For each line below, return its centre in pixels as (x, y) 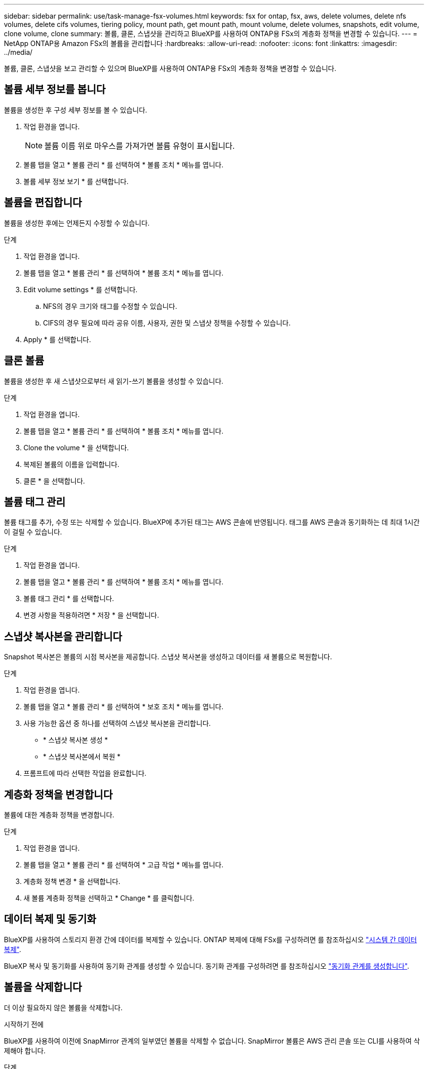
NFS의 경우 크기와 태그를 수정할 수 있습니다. (110, 306)
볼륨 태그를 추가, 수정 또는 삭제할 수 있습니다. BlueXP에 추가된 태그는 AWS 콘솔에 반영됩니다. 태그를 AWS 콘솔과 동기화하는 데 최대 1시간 (212, 522)
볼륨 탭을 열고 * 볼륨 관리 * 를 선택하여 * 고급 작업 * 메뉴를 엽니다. (124, 865)
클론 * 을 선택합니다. (54, 481)
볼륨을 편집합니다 (43, 203)
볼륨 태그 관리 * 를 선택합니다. (69, 599)
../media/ (18, 52)
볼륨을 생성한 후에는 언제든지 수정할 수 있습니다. (77, 223)
